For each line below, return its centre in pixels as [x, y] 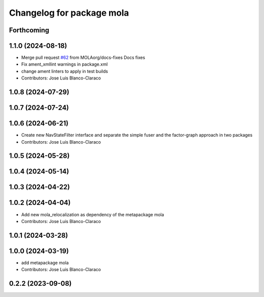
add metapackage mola [45, 263]
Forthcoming [29, 30]
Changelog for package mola [69, 13]
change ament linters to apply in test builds [65, 71]
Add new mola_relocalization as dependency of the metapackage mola [93, 214]
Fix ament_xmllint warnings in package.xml [65, 64]
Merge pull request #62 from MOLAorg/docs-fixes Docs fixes [83, 58]
